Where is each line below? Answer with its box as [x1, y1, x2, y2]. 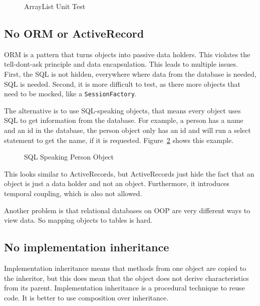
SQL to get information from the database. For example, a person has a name [4, 115, 243, 125]
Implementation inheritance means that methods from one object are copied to [4, 262, 246, 273]
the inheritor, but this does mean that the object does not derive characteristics [4, 272, 249, 283]
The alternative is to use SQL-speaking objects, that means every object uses [4, 105, 241, 115]
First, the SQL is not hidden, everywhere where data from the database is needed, [4, 68, 256, 79]
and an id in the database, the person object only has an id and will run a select [4, 125, 251, 135]
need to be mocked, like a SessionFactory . [4, 88, 137, 99]
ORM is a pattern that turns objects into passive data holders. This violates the [4, 49, 250, 59]
